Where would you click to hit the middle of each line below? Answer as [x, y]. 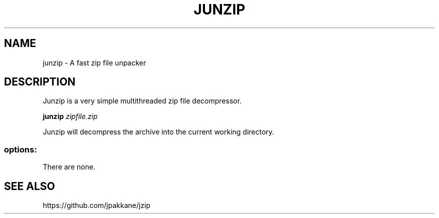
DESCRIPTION [40, 82]
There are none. [69, 167]
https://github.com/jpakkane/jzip [97, 205]
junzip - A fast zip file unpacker [94, 62]
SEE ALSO [30, 186]
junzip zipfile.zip [70, 116]
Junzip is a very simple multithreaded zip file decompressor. [142, 101]
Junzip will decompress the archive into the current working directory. [159, 132]
